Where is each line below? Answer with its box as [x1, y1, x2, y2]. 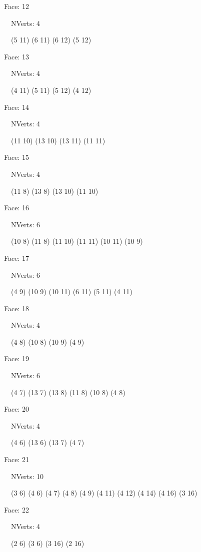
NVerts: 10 [10, 471, 44, 481]
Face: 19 [4, 353, 29, 364]
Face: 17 [4, 252, 29, 263]
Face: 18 [4, 303, 29, 313]
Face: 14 [4, 101, 29, 112]
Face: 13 [4, 51, 29, 61]
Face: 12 [4, 1, 29, 11]
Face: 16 [4, 202, 29, 213]
